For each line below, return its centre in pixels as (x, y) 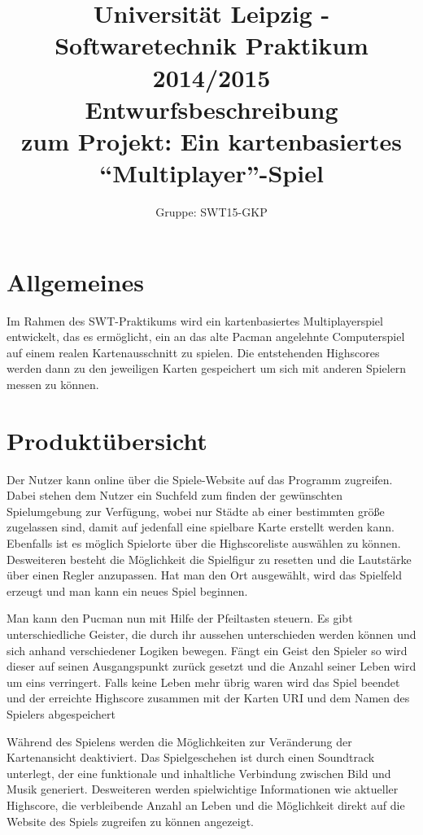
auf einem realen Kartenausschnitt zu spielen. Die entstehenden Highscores (193, 352)
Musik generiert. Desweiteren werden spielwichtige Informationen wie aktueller (203, 789)
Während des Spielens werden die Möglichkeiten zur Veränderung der (179, 741)
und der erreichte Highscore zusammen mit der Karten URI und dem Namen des (208, 698)
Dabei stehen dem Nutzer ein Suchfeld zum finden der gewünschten (175, 495)
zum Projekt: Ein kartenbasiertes (211, 140)
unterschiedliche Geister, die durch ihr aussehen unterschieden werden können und (211, 634)
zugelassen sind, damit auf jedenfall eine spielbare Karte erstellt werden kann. (201, 527)
